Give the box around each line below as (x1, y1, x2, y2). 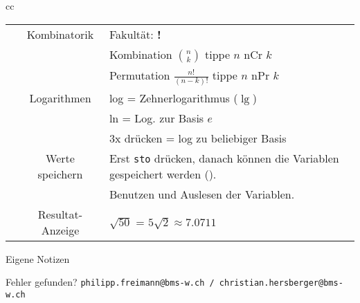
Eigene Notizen (6, 251, 70, 266)
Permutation (109, 66, 170, 83)
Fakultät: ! (109, 26, 161, 42)
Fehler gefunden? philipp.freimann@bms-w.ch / (6, 275, 215, 289)
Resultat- (37, 205, 83, 222)
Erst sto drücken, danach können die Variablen (109, 149, 339, 166)
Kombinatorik (26, 26, 94, 42)
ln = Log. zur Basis (109, 109, 204, 126)
